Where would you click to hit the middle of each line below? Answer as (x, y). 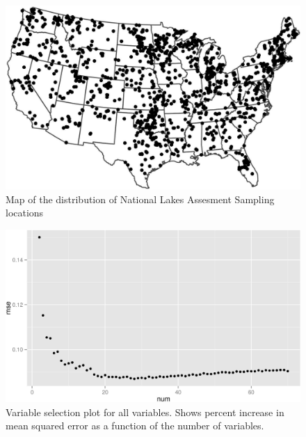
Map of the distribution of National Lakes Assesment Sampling (140, 199)
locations (25, 213)
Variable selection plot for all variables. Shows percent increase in (145, 412)
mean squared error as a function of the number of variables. (135, 426)
